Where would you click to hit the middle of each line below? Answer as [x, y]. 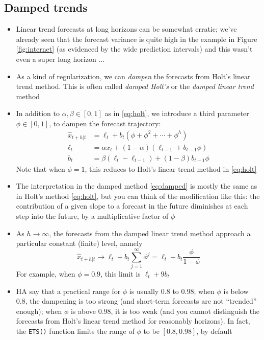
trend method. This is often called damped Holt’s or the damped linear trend [135, 86]
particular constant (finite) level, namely [79, 243]
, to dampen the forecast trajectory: [105, 123]
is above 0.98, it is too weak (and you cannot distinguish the [165, 311]
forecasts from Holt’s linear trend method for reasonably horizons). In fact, [133, 321]
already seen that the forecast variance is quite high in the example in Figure [137, 39]
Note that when [41, 168]
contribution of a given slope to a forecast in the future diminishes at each [132, 206]
